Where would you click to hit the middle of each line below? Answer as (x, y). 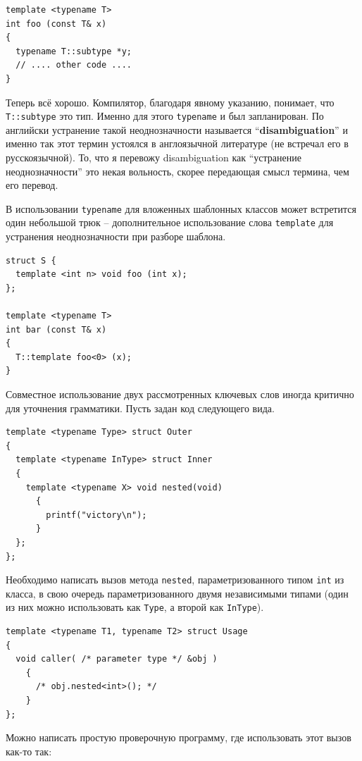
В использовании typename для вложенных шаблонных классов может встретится (181, 208)
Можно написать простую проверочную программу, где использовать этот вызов (179, 737)
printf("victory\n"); (96, 515)
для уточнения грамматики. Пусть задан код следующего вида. (140, 408)
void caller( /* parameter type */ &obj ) (117, 659)
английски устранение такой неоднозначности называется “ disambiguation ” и (177, 129)
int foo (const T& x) (56, 24)
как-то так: (29, 751)
